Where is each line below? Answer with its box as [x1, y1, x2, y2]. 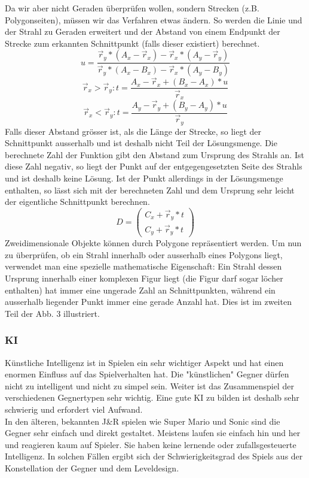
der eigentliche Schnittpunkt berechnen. [5, 195, 150, 208]
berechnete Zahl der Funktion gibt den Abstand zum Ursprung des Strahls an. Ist [5, 148, 304, 161]
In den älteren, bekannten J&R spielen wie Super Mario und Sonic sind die [5, 415, 280, 427]
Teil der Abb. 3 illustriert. [5, 307, 100, 319]
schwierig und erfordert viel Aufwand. [5, 403, 143, 415]
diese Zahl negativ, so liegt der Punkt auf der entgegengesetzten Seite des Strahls [5, 160, 302, 173]
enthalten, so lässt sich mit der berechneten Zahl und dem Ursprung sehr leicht [5, 183, 295, 196]
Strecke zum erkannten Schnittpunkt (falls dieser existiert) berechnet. [5, 37, 260, 49]
